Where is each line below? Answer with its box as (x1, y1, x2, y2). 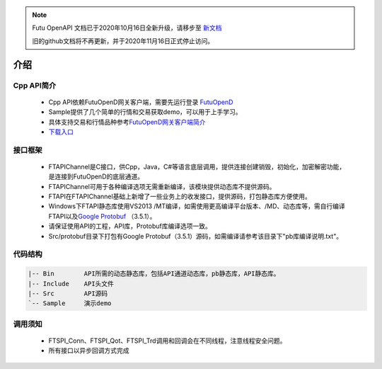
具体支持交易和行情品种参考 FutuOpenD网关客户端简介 (48, 118, 206, 126)
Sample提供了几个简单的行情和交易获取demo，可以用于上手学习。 (48, 108, 242, 116)
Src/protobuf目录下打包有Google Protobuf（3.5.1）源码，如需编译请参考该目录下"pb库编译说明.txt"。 (48, 232, 343, 240)
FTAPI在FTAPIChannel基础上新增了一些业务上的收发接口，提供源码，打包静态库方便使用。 (48, 192, 311, 201)
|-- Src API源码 (28, 289, 108, 297)
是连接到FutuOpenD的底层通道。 (48, 172, 144, 181)
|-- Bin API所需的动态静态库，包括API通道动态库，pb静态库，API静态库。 (28, 270, 280, 278)
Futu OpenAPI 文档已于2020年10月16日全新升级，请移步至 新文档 (32, 23, 222, 32)
